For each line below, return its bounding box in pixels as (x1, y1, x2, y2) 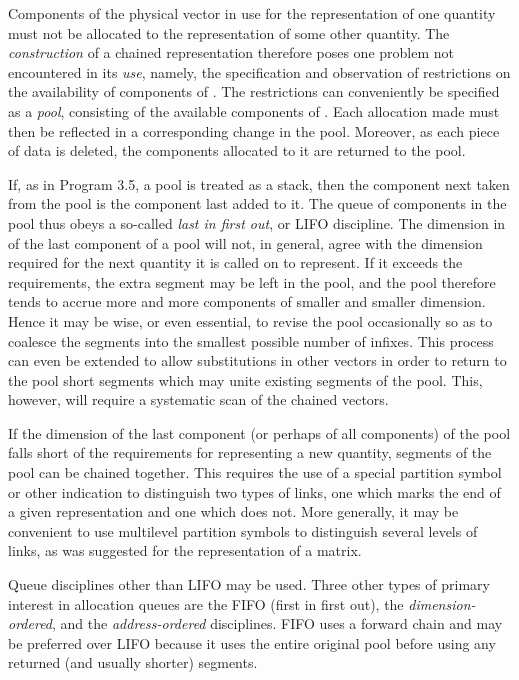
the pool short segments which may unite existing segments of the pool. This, (8, 369, 483, 390)
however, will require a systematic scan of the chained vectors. (8, 389, 389, 410)
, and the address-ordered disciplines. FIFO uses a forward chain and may (52, 613, 503, 634)
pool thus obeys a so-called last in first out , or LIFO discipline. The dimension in (8, 212, 506, 233)
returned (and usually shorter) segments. (8, 652, 258, 673)
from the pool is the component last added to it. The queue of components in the (8, 193, 507, 214)
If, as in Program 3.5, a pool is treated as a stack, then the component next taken (8, 173, 510, 194)
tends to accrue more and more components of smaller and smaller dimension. (8, 291, 486, 312)
